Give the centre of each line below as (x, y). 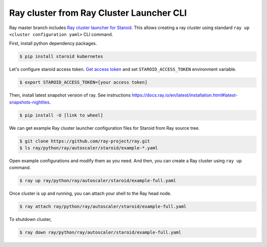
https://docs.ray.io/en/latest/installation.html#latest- (185, 95)
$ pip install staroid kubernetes (61, 56)
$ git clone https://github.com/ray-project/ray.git (85, 141)
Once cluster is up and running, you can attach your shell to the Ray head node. (90, 194)
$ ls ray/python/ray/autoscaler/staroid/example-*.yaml (89, 148)
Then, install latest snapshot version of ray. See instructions (70, 95)
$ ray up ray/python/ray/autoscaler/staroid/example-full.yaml (98, 181)
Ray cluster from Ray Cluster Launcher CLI (98, 13)
